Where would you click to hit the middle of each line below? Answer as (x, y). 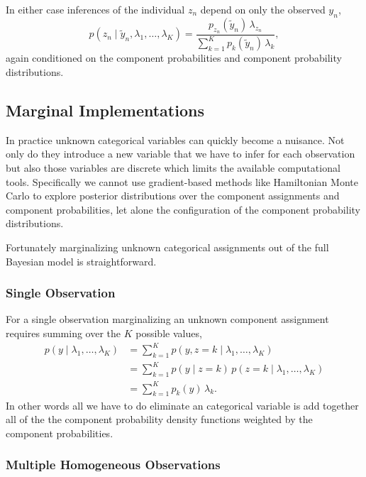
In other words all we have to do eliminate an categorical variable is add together (182, 405)
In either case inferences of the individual (95, 9)
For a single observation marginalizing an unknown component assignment (167, 319)
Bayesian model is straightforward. (81, 261)
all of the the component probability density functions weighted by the (159, 419)
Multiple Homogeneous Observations (113, 465)
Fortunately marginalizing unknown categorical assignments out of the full (167, 247)
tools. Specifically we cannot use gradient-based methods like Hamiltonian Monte (182, 181)
